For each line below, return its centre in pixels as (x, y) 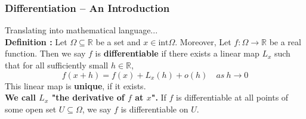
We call (20, 97)
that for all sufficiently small (57, 65)
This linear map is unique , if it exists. (75, 85)
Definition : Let (36, 41)
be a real (285, 41)
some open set (31, 109)
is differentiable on (154, 109)
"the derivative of (88, 97)
